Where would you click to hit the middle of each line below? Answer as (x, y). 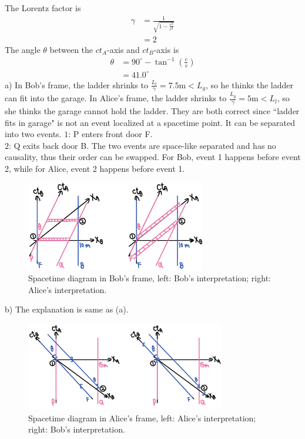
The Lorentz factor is (43, 8)
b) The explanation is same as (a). (67, 309)
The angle (23, 49)
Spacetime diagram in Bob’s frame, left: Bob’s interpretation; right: (150, 278)
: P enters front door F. (110, 134)
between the (71, 49)
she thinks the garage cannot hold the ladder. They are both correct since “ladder (152, 110)
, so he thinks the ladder (249, 84)
